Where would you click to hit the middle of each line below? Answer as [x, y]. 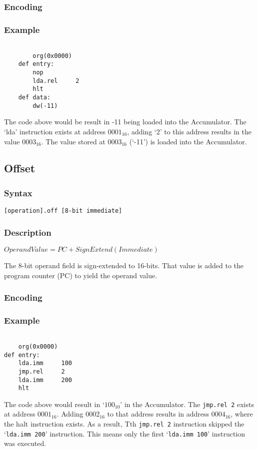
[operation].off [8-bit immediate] [63, 211]
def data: [34, 97]
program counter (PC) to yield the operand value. [81, 275]
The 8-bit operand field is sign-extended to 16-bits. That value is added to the [124, 265]
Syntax [18, 193]
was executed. [25, 443]
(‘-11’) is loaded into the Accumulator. [188, 141]
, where [242, 414]
